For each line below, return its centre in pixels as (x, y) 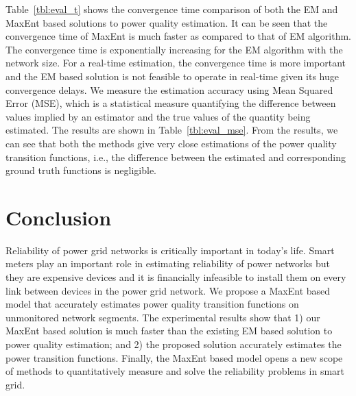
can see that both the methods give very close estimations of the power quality (171, 143)
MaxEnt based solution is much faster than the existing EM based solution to (169, 331)
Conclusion (59, 217)
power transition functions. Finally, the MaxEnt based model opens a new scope (174, 357)
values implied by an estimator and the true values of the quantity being (158, 116)
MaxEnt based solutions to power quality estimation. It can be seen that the (167, 22)
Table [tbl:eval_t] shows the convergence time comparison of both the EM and (172, 9)
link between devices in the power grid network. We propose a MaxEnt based (168, 290)
